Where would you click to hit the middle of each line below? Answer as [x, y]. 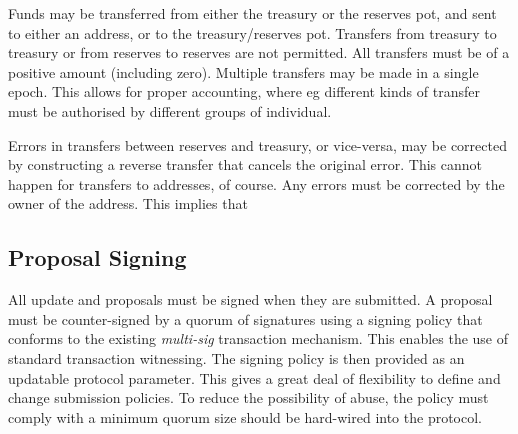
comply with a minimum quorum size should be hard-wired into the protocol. [245, 416]
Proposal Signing [97, 257]
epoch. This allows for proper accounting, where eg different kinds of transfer [244, 91]
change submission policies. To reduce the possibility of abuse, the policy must [248, 397]
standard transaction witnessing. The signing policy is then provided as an [236, 357]
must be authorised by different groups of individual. [170, 110]
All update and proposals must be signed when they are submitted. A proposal [250, 299]
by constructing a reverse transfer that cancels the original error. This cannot [245, 164]
